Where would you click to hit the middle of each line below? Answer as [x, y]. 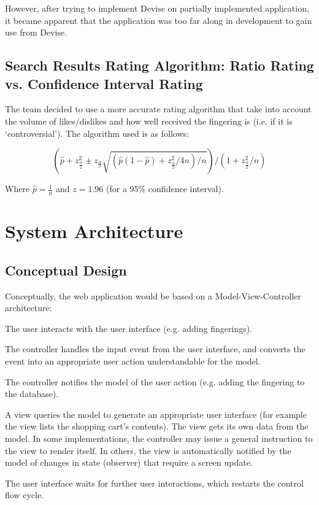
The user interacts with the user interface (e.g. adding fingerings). [129, 328]
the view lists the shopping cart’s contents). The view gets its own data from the [157, 426]
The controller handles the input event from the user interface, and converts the [155, 349]
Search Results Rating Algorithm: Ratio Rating [159, 65]
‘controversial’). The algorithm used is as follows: [97, 133]
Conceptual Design [66, 270]
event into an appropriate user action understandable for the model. [133, 360]
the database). [32, 394]
